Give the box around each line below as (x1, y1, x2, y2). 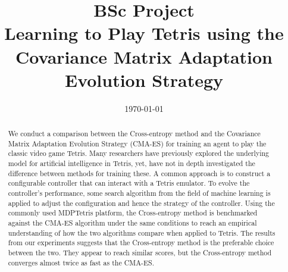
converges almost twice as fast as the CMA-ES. (8, 257, 155, 267)
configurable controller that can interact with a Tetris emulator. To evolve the (8, 178, 250, 188)
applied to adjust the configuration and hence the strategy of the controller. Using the (8, 198, 275, 208)
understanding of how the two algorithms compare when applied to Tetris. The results (8, 227, 276, 237)
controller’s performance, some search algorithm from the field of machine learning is (8, 188, 271, 198)
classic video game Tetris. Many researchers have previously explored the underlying (8, 148, 270, 158)
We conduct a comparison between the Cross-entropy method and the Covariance (8, 129, 261, 139)
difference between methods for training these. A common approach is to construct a (8, 168, 271, 178)
